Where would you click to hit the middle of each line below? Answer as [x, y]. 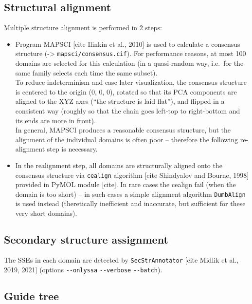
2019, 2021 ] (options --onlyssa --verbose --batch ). [83, 269]
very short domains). [46, 213]
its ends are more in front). [55, 120]
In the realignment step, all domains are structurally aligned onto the [119, 165]
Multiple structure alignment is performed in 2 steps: [83, 28]
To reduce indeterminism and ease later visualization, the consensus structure [131, 82]
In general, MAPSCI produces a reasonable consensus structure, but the [123, 130]
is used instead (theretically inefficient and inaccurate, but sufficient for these [130, 203]
